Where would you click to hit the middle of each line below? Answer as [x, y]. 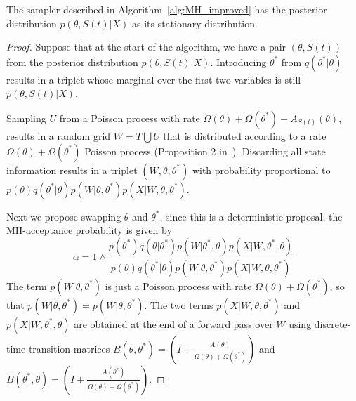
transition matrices [69, 348]
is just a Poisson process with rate [178, 285]
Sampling [26, 118]
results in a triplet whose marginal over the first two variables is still [154, 79]
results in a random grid [59, 135]
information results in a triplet [72, 170]
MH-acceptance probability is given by [89, 230]
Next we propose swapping [64, 216]
